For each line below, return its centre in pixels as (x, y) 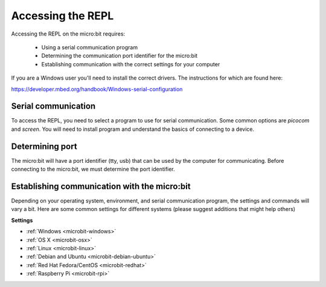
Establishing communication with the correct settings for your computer (131, 64)
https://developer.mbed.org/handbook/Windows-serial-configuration (97, 89)
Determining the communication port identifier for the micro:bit (120, 56)
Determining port (44, 146)
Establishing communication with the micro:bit (101, 186)
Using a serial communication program (90, 47)
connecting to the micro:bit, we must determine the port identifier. (93, 169)
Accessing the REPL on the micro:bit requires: (68, 34)
